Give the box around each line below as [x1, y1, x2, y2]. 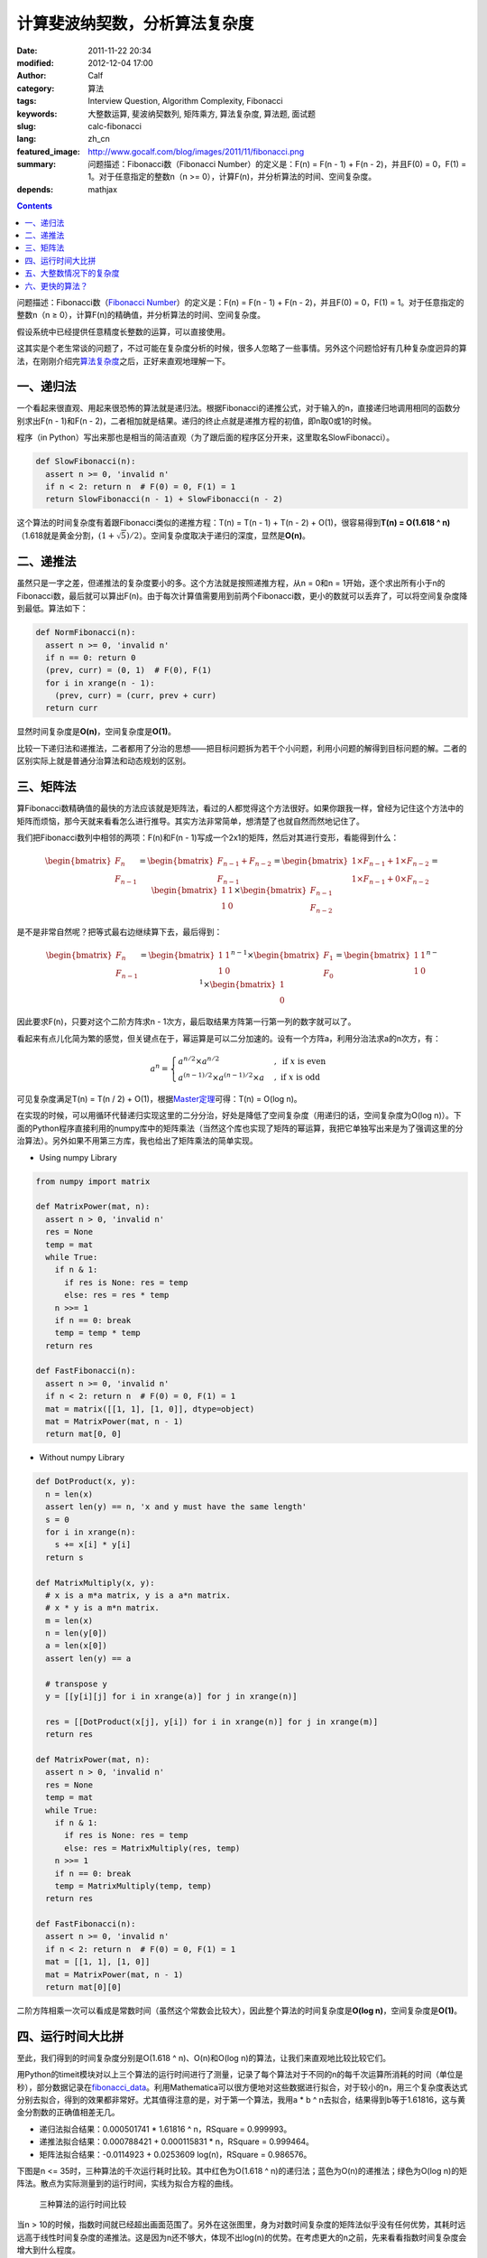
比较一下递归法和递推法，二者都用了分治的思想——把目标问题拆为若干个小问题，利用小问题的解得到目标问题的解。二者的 [16, 742, 467, 753]
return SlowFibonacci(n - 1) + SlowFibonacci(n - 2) [45, 494, 283, 505]
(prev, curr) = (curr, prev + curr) [54, 691, 216, 701]
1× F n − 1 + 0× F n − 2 [351, 873, 430, 886]
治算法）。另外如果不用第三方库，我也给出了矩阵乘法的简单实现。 [16, 1135, 258, 1146]
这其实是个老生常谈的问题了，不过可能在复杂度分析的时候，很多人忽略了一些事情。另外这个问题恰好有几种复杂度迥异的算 [16, 343, 467, 354]
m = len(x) [45, 1615, 94, 1626]
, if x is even [273, 1056, 326, 1066]
